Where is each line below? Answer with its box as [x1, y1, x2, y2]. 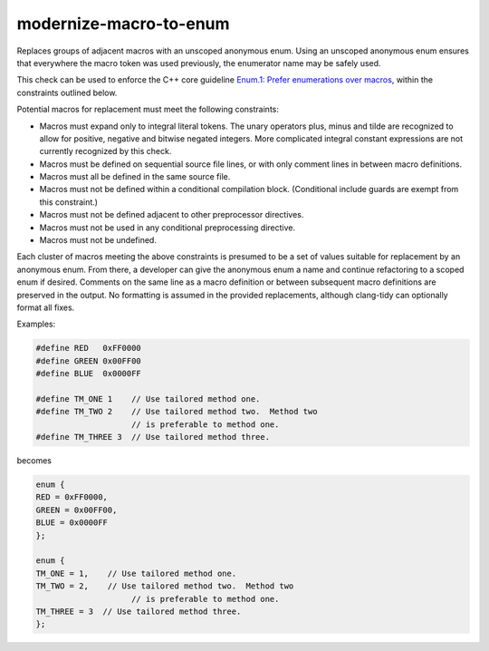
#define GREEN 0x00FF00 [35, 355, 142, 366]
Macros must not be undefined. [39, 235, 158, 246]
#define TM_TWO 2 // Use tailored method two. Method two [35, 406, 318, 417]
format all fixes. [16, 302, 75, 313]
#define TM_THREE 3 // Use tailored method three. [35, 432, 271, 442]
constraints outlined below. [16, 87, 118, 98]
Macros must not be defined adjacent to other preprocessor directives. [39, 209, 304, 220]
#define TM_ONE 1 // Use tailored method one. [35, 394, 261, 403]
